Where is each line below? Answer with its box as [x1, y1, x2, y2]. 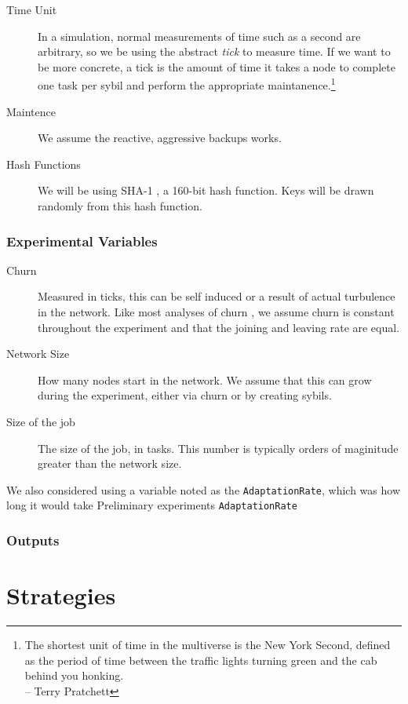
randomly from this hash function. [38, 198, 202, 213]
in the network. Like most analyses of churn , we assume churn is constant [38, 304, 395, 319]
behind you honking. [24, 667, 124, 684]
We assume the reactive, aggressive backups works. [38, 129, 282, 146]
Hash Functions [6, 155, 81, 172]
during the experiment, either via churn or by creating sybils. [38, 387, 332, 403]
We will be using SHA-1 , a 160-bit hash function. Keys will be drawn [38, 182, 374, 199]
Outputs [6, 530, 60, 549]
